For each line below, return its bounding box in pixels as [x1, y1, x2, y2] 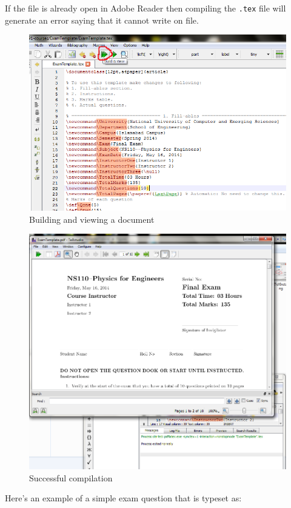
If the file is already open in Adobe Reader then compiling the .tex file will [5, 2, 286, 14]
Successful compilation [29, 471, 113, 484]
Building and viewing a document [29, 213, 155, 225]
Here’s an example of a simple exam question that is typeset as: [5, 492, 242, 504]
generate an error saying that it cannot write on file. [5, 13, 199, 26]
